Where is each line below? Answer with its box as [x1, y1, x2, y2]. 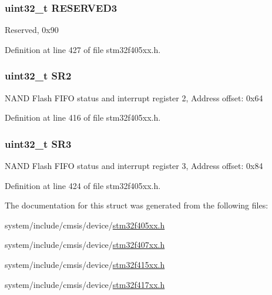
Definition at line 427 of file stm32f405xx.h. [5, 43, 161, 55]
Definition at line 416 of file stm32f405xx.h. [5, 111, 161, 124]
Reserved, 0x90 [5, 24, 59, 36]
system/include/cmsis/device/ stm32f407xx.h [5, 238, 165, 251]
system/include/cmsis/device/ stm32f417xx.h [5, 278, 165, 290]
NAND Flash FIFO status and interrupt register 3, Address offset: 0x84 [5, 160, 263, 172]
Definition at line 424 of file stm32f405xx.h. [5, 179, 161, 191]
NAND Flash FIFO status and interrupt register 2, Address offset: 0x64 [5, 91, 263, 104]
